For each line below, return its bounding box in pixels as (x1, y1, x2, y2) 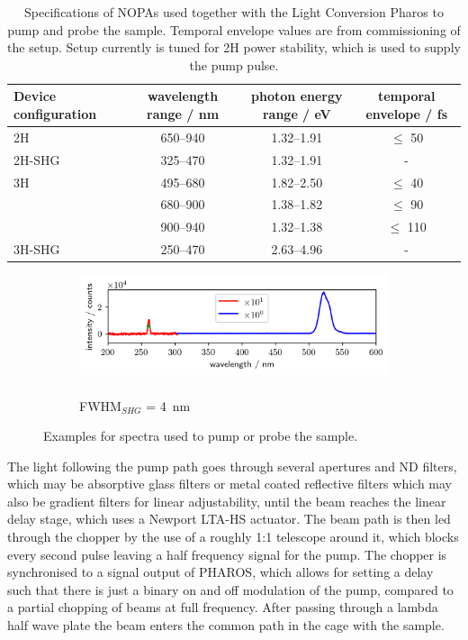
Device (13, 87, 57, 105)
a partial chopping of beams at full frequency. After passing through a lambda (7, 598, 438, 617)
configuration (13, 104, 97, 123)
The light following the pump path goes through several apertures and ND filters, (7, 456, 457, 475)
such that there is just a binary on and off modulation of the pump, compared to (7, 580, 454, 599)
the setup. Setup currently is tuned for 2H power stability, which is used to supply (7, 38, 461, 57)
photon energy (251, 87, 343, 105)
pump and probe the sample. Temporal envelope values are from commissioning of (7, 20, 461, 39)
